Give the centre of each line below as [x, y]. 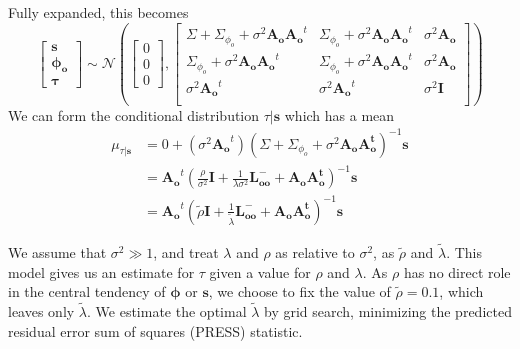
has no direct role [457, 271]
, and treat [186, 251]
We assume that [57, 251]
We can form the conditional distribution [134, 114]
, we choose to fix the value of [299, 291]
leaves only [41, 310]
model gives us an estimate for [101, 271]
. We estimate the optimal [167, 310]
